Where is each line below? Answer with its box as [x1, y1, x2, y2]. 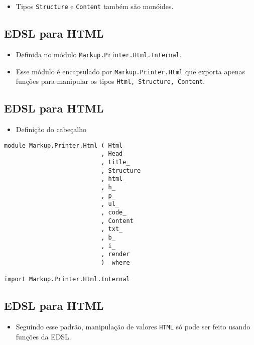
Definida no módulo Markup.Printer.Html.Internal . [16, 49, 182, 59]
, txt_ [101, 225, 123, 233]
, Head [101, 150, 123, 158]
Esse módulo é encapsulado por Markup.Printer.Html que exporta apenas [16, 66, 245, 76]
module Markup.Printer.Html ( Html [4, 142, 123, 149]
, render [101, 251, 130, 258]
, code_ [101, 208, 126, 216]
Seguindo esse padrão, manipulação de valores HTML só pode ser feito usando [16, 321, 250, 331]
